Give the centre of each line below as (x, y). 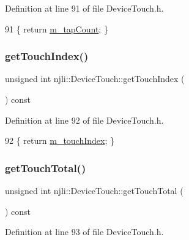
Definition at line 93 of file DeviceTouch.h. (84, 232)
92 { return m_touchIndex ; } (60, 141)
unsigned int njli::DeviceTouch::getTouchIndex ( (95, 79)
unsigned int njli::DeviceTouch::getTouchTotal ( (94, 190)
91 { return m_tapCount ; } (57, 28)
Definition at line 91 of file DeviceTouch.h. (84, 8)
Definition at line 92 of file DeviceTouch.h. (84, 120)
